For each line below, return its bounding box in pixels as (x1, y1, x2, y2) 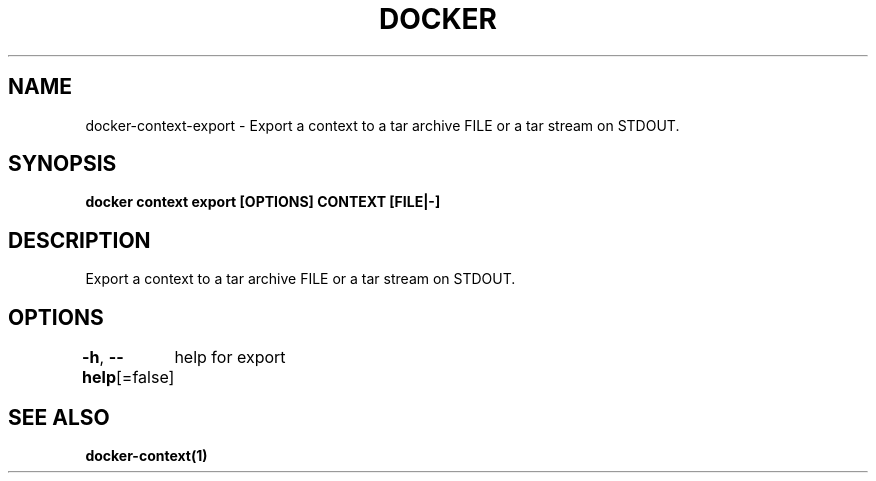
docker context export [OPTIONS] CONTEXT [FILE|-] (85, 193, 441, 211)
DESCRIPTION (8, 227, 151, 253)
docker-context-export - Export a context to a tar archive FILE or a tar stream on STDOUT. (85, 116, 680, 134)
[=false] (116, 367, 175, 388)
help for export (174, 347, 286, 368)
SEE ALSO (8, 404, 110, 430)
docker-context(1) (85, 446, 208, 464)
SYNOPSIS (8, 151, 117, 177)
